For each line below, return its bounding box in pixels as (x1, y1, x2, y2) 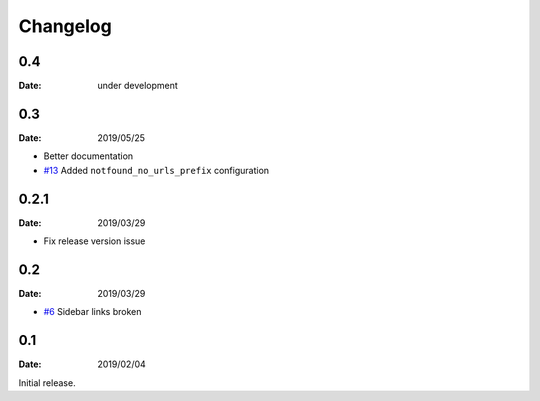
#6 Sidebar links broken (43, 306, 142, 318)
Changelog (18, 15, 112, 37)
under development (97, 80, 179, 92)
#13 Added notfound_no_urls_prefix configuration (43, 164, 270, 176)
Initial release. (18, 376, 76, 389)
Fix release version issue (43, 235, 146, 247)
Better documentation (43, 150, 134, 162)
